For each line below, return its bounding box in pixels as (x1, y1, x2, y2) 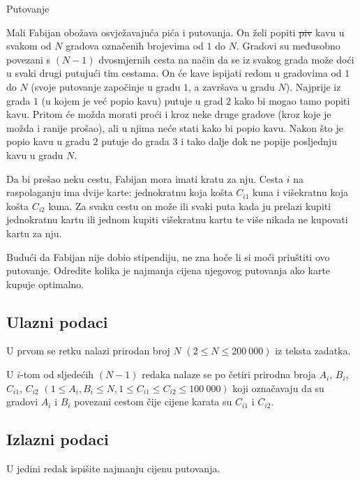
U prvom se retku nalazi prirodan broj (6, 343, 170, 358)
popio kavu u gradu (6, 134, 90, 149)
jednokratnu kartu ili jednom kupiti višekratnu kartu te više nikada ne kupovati (6, 212, 348, 227)
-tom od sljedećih (20, 367, 94, 382)
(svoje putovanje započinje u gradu (31, 79, 181, 93)
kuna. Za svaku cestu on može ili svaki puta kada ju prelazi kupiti (48, 198, 331, 213)
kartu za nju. (6, 225, 62, 240)
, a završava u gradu (188, 79, 275, 93)
